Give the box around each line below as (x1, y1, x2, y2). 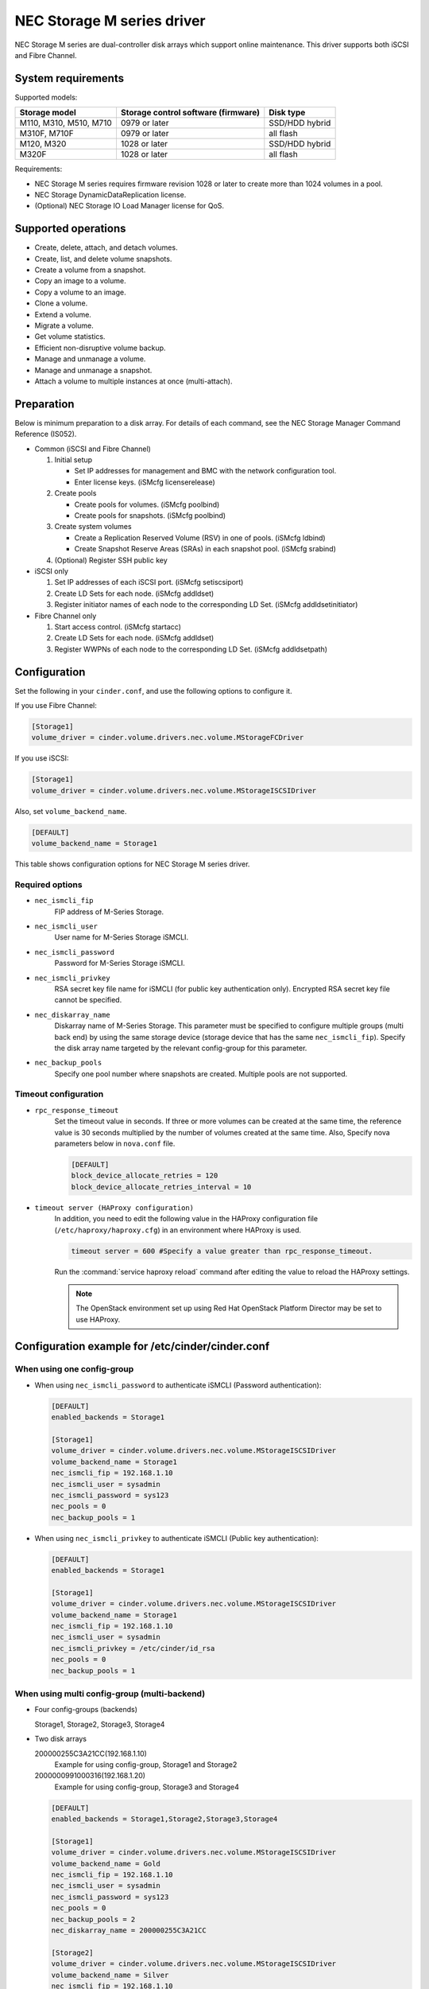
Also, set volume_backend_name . (14, 806, 127, 815)
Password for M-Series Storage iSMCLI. (54, 959, 186, 968)
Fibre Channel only (34, 611, 97, 621)
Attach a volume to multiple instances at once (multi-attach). (34, 376, 233, 386)
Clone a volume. (34, 298, 88, 308)
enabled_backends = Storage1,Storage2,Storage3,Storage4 (51, 1815, 278, 1824)
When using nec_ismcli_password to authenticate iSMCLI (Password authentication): (34, 1380, 322, 1390)
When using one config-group (14, 1364, 134, 1375)
